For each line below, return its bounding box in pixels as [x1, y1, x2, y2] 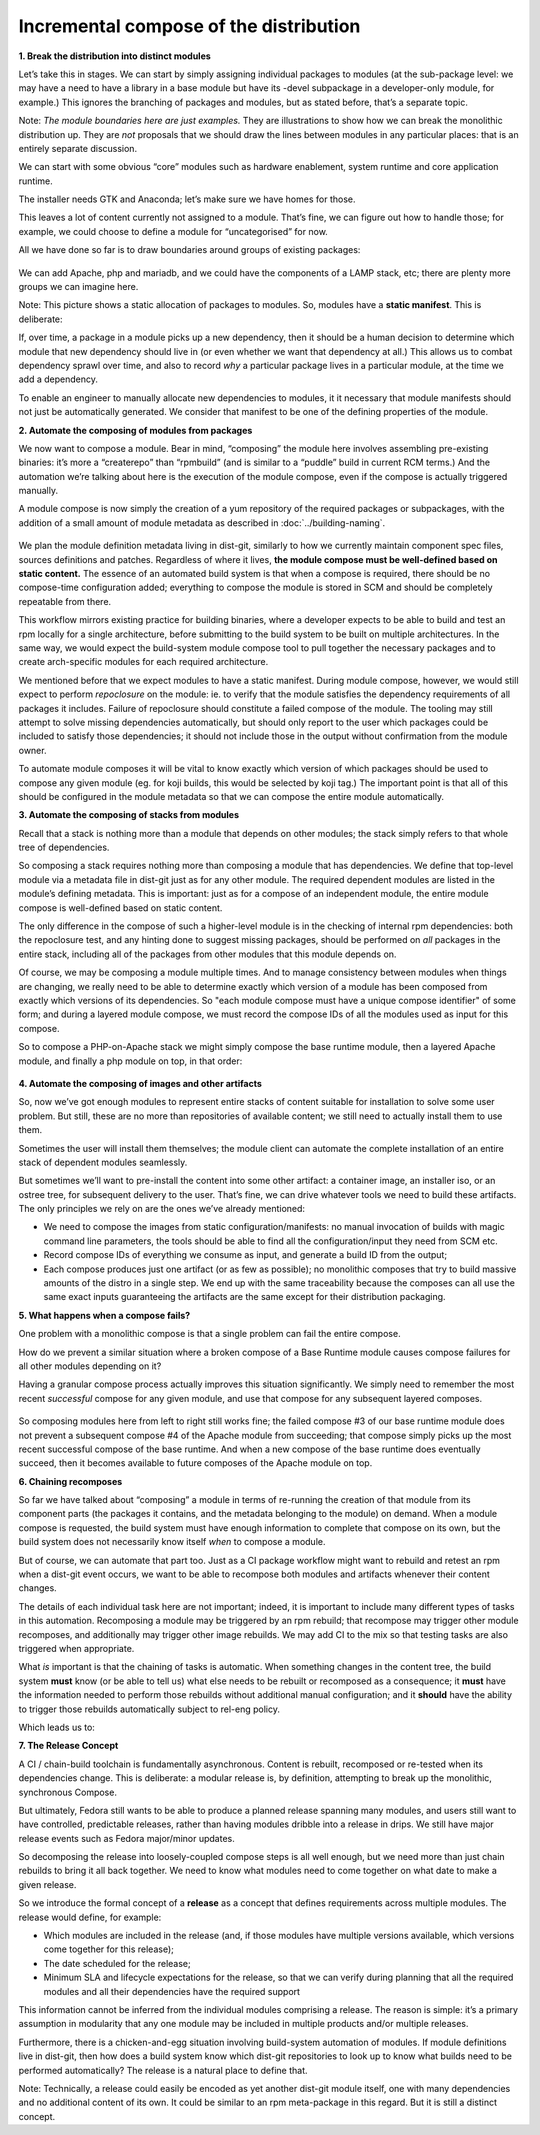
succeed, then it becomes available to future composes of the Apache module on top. [18, 1457, 373, 1469]
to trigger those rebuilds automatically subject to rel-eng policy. [18, 1703, 280, 1715]
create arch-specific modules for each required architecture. [18, 656, 269, 668]
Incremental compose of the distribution [18, 15, 361, 37]
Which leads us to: [18, 1721, 95, 1733]
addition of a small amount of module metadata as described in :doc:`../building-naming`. [18, 516, 386, 529]
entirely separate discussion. [18, 142, 138, 154]
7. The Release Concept [18, 1740, 119, 1752]
